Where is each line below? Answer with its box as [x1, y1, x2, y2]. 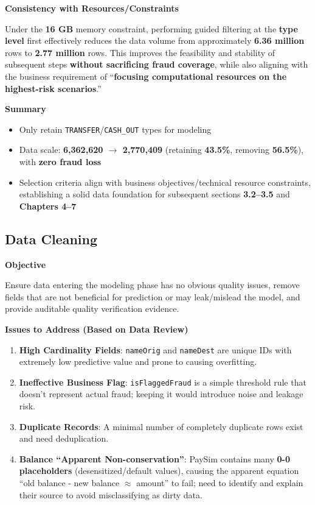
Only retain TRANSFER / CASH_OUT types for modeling [19, 122, 212, 135]
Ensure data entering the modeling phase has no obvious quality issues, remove [5, 278, 300, 291]
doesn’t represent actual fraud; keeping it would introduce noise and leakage [19, 387, 303, 400]
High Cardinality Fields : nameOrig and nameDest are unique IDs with [19, 343, 292, 356]
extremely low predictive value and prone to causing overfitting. [19, 355, 257, 368]
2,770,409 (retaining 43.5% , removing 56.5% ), [122, 143, 303, 156]
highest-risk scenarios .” [5, 82, 102, 94]
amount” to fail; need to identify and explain [136, 476, 303, 489]
